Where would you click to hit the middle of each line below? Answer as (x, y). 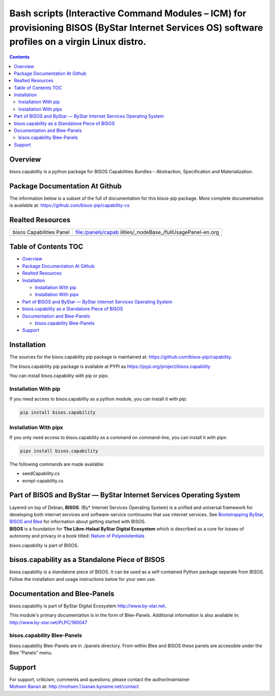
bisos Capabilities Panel (41, 232)
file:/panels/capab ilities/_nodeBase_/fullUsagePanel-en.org (147, 232)
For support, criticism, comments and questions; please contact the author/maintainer (100, 679)
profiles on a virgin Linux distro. (78, 42)
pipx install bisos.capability (59, 451)
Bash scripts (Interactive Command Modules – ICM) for (128, 13)
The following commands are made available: (57, 464)
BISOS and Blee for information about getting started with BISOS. (78, 522)
